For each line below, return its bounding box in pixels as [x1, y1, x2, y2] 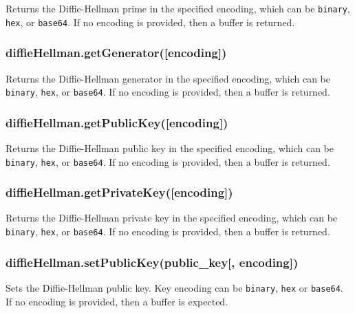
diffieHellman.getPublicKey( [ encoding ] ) [6, 114, 228, 131]
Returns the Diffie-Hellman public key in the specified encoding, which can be [6, 141, 334, 155]
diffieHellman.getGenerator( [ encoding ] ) [6, 44, 227, 61]
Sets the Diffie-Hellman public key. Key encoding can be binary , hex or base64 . [6, 280, 343, 294]
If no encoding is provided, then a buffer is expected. [6, 294, 228, 308]
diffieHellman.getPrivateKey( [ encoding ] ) [6, 184, 233, 201]
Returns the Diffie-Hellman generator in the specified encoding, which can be [6, 71, 330, 85]
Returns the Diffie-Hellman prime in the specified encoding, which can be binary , [6, 1, 350, 15]
